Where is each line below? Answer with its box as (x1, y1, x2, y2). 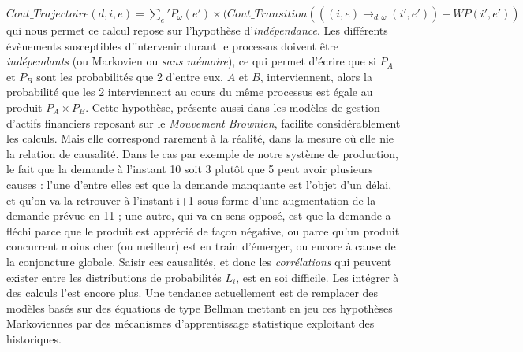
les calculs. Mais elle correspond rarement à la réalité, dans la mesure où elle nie (6, 130, 394, 146)
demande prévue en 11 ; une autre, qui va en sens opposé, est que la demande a (6, 207, 391, 224)
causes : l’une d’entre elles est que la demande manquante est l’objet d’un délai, (6, 176, 392, 192)
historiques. (6, 330, 62, 346)
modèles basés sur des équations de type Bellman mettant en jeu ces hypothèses (6, 299, 393, 316)
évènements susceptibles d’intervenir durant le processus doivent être (6, 37, 339, 54)
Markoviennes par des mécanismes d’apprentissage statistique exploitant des (6, 315, 375, 332)
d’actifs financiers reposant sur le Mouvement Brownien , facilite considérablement (6, 114, 401, 131)
